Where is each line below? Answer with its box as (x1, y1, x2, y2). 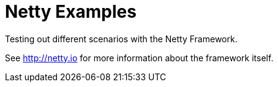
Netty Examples (5, 1, 137, 22)
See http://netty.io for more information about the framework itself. (5, 52, 274, 63)
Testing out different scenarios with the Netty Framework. (5, 33, 238, 44)
